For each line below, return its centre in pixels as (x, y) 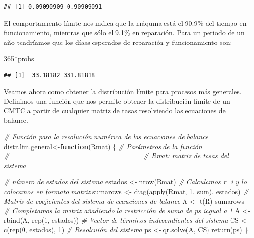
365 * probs (19, 58)
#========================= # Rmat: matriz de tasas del (116, 156)
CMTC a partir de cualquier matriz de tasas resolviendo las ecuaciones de (115, 110)
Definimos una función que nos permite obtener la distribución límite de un (117, 101)
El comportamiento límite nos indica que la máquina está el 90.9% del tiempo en (125, 23)
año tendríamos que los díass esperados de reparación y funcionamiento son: (118, 42)
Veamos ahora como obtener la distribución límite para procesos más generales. (123, 91)
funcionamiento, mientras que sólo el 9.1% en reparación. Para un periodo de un (124, 32)
